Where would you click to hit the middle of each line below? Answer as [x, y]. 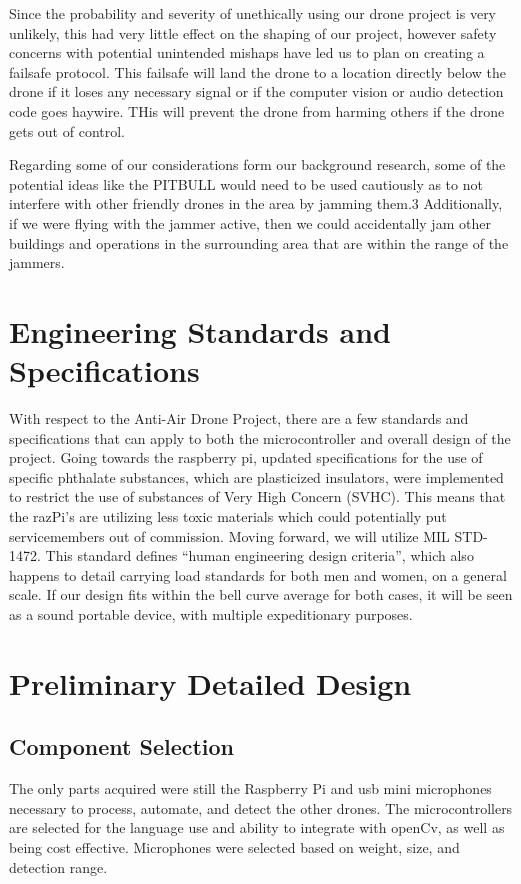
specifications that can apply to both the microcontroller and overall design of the [260, 437]
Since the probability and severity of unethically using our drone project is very [253, 13]
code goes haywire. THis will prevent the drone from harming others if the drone [257, 110]
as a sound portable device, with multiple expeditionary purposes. [211, 613]
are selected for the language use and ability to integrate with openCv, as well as [257, 827]
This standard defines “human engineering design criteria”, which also [259, 555]
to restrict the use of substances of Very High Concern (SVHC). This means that [257, 496]
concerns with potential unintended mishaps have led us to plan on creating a [247, 52]
